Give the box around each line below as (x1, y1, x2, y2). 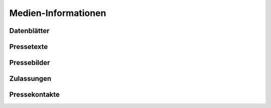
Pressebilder (9, 58, 50, 67)
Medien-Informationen (9, 7, 106, 18)
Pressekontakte (9, 90, 60, 99)
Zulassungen (9, 74, 52, 83)
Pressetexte (9, 42, 48, 51)
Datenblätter (9, 26, 50, 35)
